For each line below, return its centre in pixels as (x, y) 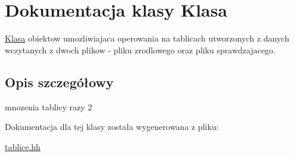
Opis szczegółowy (59, 82)
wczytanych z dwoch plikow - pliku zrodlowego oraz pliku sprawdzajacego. (140, 50)
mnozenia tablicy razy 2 (49, 106)
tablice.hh (23, 146)
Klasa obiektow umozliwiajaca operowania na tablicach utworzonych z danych (147, 38)
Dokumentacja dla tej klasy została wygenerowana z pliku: (112, 127)
